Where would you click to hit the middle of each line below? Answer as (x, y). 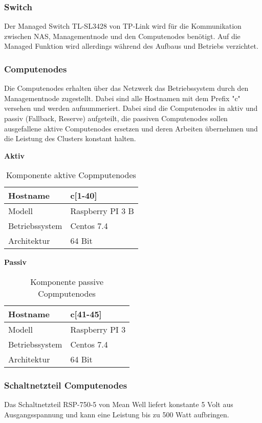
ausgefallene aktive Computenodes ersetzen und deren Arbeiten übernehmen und (131, 128)
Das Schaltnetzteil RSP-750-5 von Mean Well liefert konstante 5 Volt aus (119, 404)
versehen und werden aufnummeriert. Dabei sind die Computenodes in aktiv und (131, 108)
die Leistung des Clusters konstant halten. (70, 138)
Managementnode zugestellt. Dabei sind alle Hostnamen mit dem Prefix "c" (122, 98)
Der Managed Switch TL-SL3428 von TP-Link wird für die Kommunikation (123, 26)
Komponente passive (67, 281)
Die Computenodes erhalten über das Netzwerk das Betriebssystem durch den (126, 88)
